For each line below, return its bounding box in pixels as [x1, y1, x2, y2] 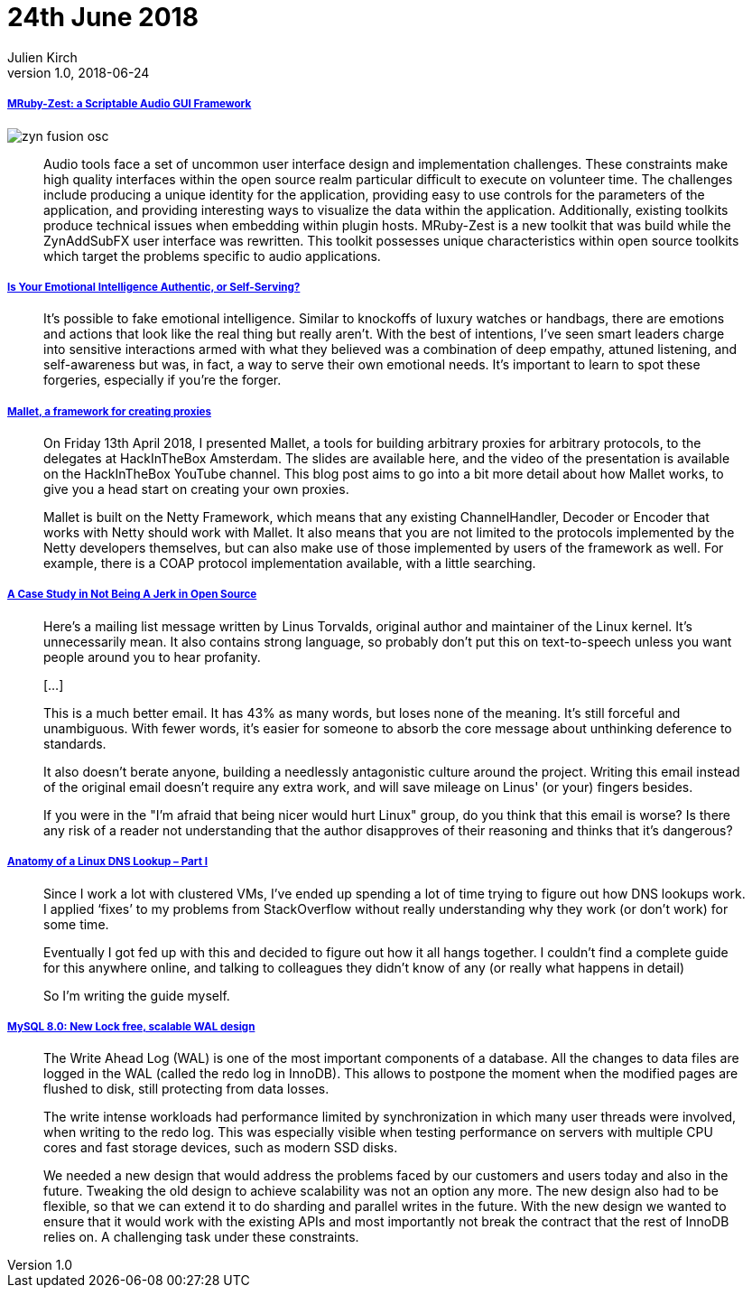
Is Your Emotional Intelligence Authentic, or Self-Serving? [7, 280, 301, 293]
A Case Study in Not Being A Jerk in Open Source [7, 588, 257, 601]
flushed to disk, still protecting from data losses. [43, 1081, 330, 1097]
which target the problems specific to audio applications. [43, 247, 381, 264]
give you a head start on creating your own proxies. [43, 481, 349, 498]
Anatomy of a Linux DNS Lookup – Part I [7, 855, 208, 869]
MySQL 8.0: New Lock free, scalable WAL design [7, 1020, 255, 1034]
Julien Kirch [7, 49, 78, 65]
